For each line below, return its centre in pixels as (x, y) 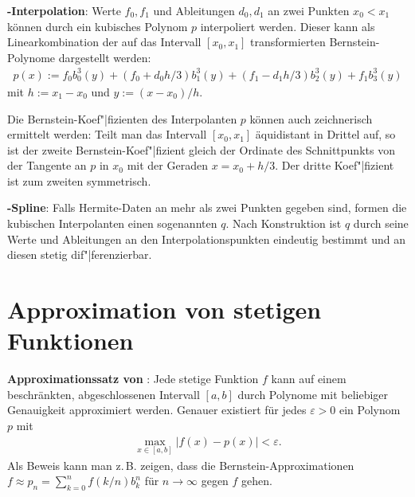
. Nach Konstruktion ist (284, 223)
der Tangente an (47, 165)
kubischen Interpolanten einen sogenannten (112, 223)
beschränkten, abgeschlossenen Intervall (104, 394)
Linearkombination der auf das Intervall (104, 42)
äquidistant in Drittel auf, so (325, 134)
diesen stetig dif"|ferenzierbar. (80, 254)
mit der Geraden (167, 165)
